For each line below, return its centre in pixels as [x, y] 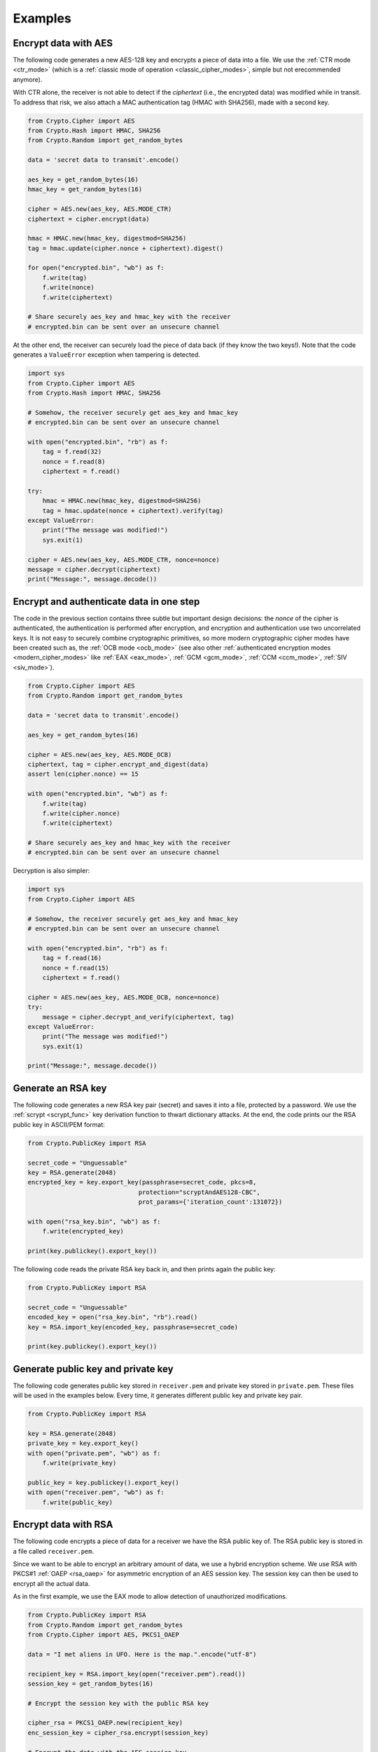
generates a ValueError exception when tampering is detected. [107, 355]
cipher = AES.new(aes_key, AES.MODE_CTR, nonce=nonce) [124, 560]
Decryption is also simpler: [51, 871]
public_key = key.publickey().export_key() [104, 1483]
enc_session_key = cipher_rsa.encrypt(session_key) [118, 1732]
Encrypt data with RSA [63, 1525]
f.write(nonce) [68, 288]
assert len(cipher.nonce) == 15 [83, 774]
